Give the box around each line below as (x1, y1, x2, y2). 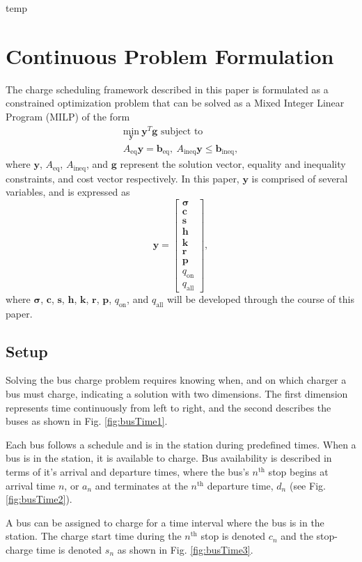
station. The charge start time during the (6, 529, 182, 543)
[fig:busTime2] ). (6, 492, 72, 506)
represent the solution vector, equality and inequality (120, 157, 346, 171)
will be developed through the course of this (166, 291, 354, 306)
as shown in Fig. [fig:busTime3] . (117, 542, 253, 556)
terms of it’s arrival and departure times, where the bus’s (6, 464, 249, 478)
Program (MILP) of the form (6, 109, 130, 123)
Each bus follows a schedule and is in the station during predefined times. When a (6, 437, 356, 451)
